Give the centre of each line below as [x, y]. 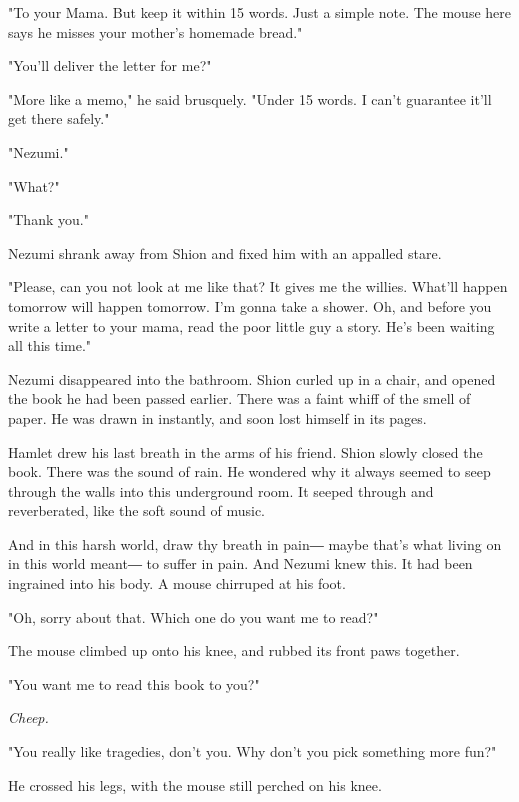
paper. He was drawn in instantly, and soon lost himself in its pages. [217, 417]
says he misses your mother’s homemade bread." [155, 31]
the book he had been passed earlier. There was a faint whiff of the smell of [239, 398]
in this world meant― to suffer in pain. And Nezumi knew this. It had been [240, 563]
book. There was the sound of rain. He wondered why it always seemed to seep [249, 471]
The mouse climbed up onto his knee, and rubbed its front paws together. [234, 650]
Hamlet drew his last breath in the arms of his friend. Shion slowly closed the [245, 451]
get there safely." [59, 118]
